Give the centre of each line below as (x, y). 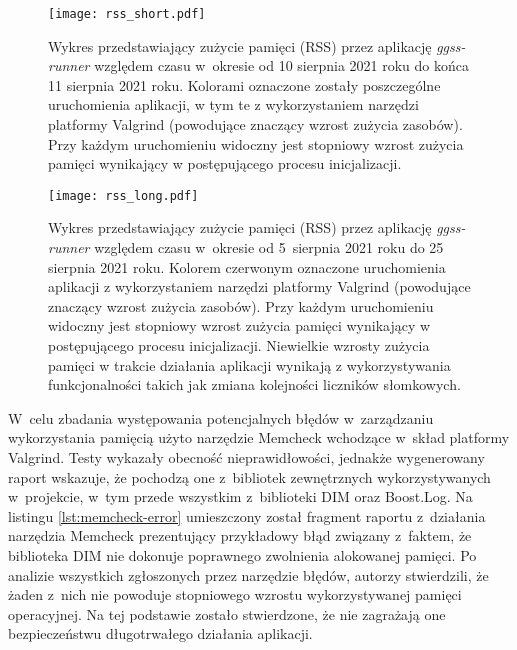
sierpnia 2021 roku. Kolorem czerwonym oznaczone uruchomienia (247, 266)
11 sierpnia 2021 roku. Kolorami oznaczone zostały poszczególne (244, 84)
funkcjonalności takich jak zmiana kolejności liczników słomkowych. (254, 384)
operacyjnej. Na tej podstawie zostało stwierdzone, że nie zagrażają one (227, 613)
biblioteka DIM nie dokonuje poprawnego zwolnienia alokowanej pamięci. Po (242, 554)
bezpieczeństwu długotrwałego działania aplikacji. (160, 633)
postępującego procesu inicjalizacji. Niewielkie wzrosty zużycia (239, 345)
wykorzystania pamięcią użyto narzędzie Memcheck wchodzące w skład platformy (259, 437)
